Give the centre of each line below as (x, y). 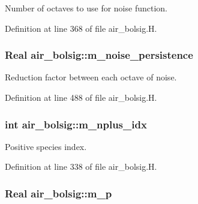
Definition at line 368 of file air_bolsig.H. (81, 28)
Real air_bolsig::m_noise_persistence (99, 55)
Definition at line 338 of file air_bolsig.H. (81, 166)
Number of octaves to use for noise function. (86, 8)
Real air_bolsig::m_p (58, 193)
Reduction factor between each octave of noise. (91, 77)
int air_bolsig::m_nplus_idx (76, 124)
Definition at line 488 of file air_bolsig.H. (81, 97)
